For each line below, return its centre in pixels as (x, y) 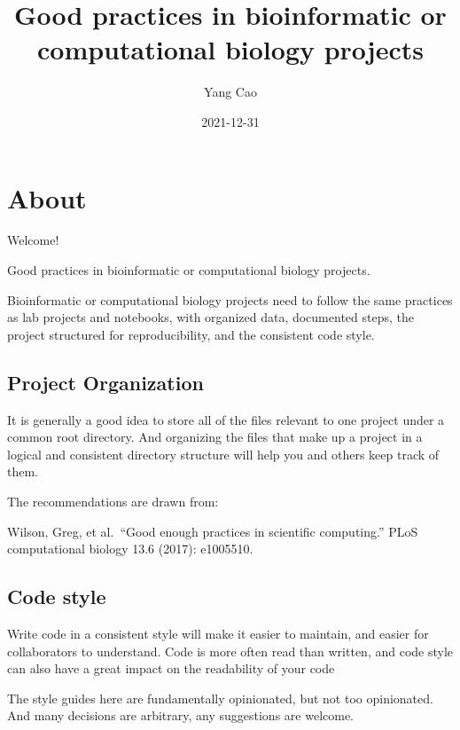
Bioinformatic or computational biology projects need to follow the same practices (230, 299)
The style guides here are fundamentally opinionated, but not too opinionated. (220, 698)
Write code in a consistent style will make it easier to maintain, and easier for (218, 633)
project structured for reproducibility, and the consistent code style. (191, 334)
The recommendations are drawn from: (113, 501)
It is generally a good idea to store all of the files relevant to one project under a (226, 419)
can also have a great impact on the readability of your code (171, 668)
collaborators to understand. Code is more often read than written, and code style (230, 651)
